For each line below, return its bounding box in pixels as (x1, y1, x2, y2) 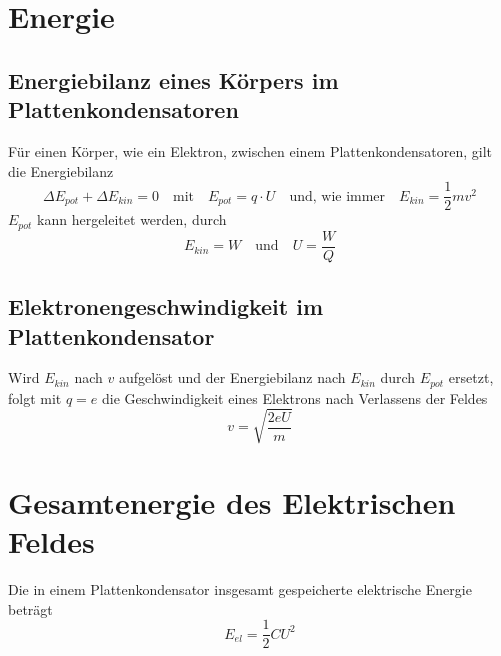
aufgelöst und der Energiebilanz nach (118, 367, 346, 388)
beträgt (8, 598, 53, 619)
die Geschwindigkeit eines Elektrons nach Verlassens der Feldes (102, 387, 488, 408)
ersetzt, (448, 367, 494, 388)
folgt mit (8, 387, 62, 408)
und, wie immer (289, 189, 386, 204)
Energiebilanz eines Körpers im (8, 64, 339, 95)
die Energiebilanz (8, 160, 114, 181)
